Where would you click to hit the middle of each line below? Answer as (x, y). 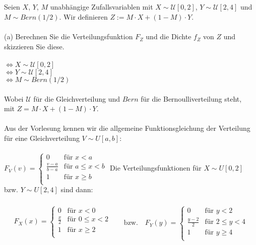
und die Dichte (169, 36)
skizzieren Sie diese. (34, 46)
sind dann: (77, 189)
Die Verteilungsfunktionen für (156, 168)
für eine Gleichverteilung (42, 138)
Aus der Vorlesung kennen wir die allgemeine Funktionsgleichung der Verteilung (127, 128)
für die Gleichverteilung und (77, 98)
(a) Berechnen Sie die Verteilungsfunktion (69, 36)
